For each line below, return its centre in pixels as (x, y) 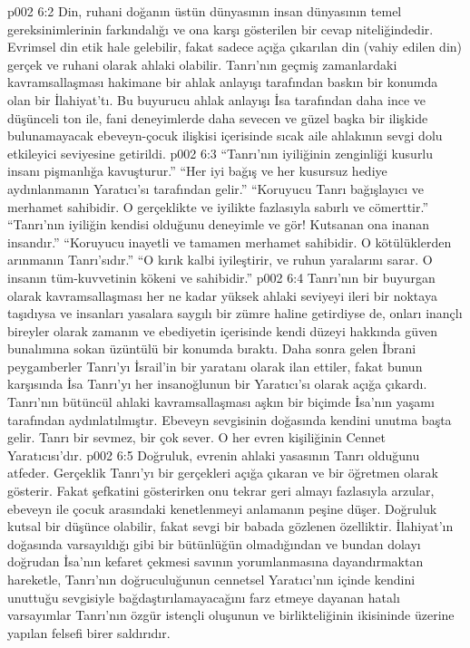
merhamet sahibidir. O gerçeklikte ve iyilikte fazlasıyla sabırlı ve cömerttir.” (218, 206)
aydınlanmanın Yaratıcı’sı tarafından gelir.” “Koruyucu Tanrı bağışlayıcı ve (215, 188)
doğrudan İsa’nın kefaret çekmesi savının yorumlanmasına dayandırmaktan (215, 561)
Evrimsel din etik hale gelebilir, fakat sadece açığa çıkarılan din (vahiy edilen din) (235, 47)
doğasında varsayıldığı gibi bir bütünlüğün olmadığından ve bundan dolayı (214, 543)
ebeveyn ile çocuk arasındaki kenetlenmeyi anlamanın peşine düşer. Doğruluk (222, 508)
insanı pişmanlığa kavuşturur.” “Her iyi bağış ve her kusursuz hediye (197, 171)
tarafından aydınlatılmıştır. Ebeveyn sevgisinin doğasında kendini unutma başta (230, 419)
